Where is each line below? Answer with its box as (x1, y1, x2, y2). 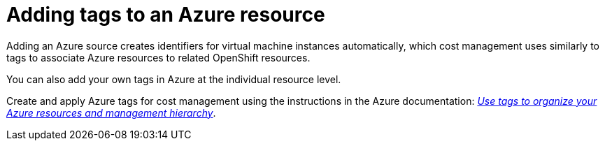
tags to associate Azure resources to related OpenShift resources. (6, 51, 311, 64)
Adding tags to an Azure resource (6, 3, 325, 27)
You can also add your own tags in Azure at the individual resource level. (6, 73, 341, 85)
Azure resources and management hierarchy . (6, 106, 216, 119)
